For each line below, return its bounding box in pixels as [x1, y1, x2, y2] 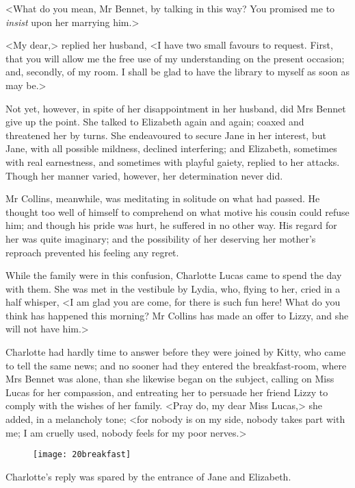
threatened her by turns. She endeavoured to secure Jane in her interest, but [5, 127, 326, 142]
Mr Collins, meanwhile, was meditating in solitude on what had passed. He [5, 191, 320, 206]
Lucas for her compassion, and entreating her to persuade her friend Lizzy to [5, 385, 328, 399]
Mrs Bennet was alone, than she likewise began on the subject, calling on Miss [5, 371, 334, 386]
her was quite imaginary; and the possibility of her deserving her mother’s [5, 231, 316, 245]
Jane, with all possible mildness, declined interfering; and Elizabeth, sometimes [5, 141, 337, 156]
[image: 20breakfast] [33, 450, 131, 460]
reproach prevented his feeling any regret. [5, 245, 179, 259]
